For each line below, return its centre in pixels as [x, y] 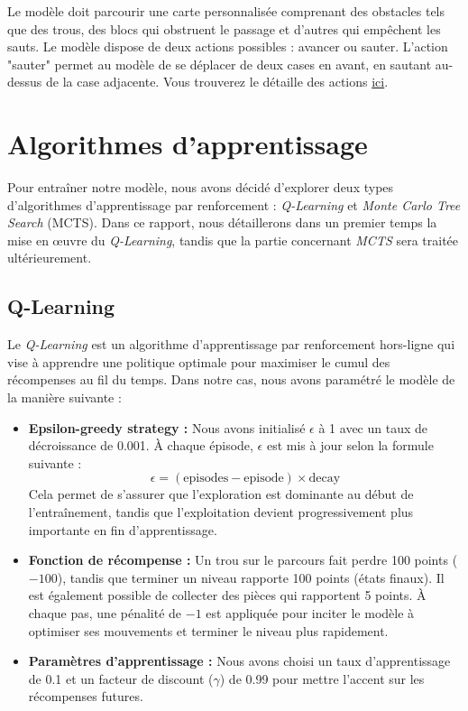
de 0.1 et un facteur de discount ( [121, 678]
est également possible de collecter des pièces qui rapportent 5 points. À [227, 595]
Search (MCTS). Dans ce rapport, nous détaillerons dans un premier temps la [222, 222]
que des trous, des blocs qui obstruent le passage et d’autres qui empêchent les [224, 28]
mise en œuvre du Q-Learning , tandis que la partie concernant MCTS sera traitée [233, 240]
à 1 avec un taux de [373, 427]
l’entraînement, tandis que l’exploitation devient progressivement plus [221, 512]
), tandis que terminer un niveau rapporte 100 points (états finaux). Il [251, 577]
